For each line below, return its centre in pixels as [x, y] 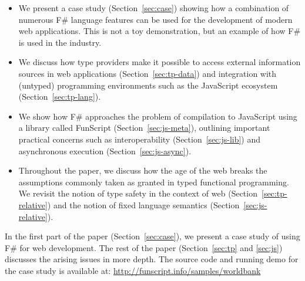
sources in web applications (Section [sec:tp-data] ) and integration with [148, 73]
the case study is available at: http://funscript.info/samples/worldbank [133, 270]
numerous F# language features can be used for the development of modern [155, 19]
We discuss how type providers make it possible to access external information [160, 62]
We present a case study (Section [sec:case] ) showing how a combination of [154, 8]
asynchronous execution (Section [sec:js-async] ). [105, 150]
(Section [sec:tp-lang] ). [60, 97]
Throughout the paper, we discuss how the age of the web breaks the [143, 170]
